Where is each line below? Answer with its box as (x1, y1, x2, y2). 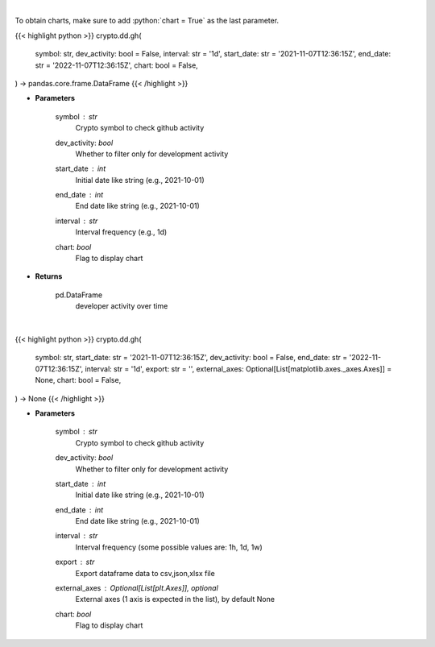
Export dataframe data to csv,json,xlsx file (75, 568, 215, 578)
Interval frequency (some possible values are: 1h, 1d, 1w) (75, 542, 263, 552)
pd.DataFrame (55, 290, 103, 300)
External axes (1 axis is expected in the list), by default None (75, 595, 275, 604)
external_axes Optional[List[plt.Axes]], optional (55, 583, 219, 593)
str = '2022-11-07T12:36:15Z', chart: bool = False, (35, 60, 199, 70)
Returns (35, 272, 63, 281)
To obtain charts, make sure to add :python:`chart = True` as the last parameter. (14, 16, 280, 26)
